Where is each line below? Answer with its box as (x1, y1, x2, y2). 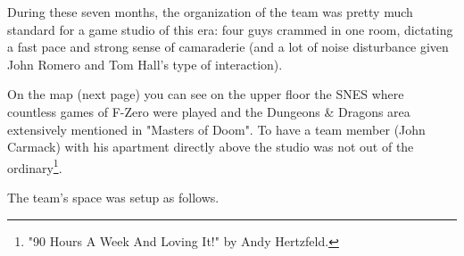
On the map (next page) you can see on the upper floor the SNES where (7, 85, 404, 103)
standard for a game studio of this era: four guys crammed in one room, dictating (7, 20, 453, 38)
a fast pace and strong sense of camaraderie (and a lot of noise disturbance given (7, 37, 449, 56)
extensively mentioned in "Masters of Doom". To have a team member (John (7, 120, 426, 138)
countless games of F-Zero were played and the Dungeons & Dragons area (7, 102, 410, 120)
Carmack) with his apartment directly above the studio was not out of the (7, 137, 414, 156)
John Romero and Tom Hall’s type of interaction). (7, 54, 283, 73)
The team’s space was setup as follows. (7, 188, 220, 206)
